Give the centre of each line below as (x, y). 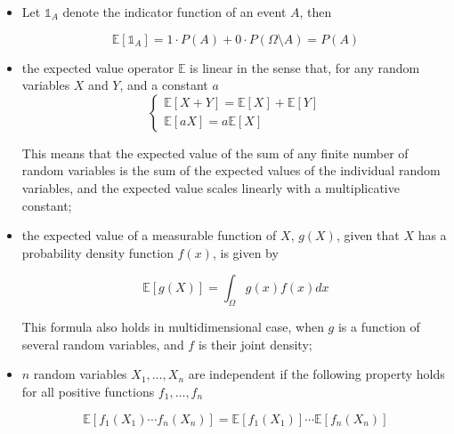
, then (316, 12)
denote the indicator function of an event (174, 12)
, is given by (245, 252)
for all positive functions (88, 391)
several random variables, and (103, 344)
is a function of (379, 327)
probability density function (97, 252)
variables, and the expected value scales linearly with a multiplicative (211, 187)
